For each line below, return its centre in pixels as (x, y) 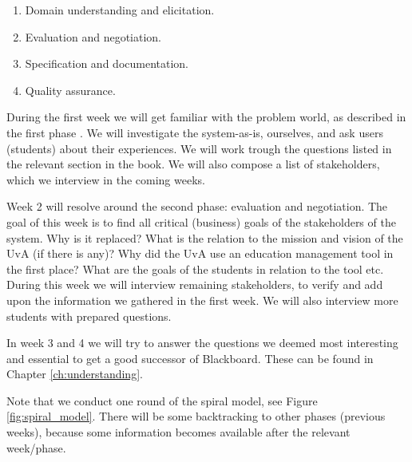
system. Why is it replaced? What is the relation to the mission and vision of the (205, 237)
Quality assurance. (70, 90)
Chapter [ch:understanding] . (75, 374)
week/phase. (36, 447)
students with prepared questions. (89, 316)
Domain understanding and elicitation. (120, 10)
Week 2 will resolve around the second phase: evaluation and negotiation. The (197, 206)
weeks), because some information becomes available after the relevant (178, 432)
